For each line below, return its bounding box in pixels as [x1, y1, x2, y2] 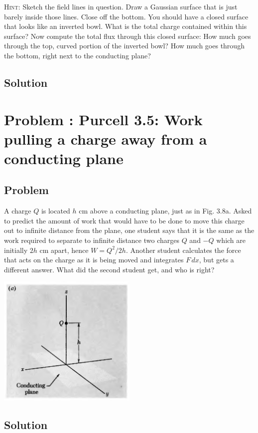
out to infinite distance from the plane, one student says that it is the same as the [4, 225, 255, 235]
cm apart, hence [39, 244, 89, 255]
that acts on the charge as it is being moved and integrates [4, 254, 184, 265]
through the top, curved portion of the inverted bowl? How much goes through [4, 40, 245, 51]
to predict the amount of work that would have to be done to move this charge [4, 215, 245, 225]
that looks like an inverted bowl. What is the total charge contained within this [4, 21, 247, 31]
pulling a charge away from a [4, 128, 207, 149]
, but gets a [199, 254, 234, 265]
